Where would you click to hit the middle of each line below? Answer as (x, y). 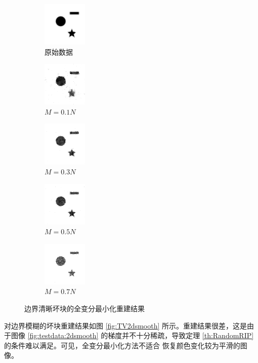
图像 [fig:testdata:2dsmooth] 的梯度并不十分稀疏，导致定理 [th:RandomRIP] (132, 335)
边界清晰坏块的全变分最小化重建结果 (84, 308)
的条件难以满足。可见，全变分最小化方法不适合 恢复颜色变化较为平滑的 (122, 345)
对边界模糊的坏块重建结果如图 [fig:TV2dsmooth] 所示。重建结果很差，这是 (125, 325)
